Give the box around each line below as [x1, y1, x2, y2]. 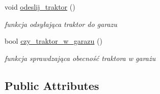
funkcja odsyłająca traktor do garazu [5, 18, 117, 29]
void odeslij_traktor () [5, 2, 75, 12]
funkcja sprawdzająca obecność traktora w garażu [5, 52, 156, 63]
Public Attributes [5, 77, 99, 93]
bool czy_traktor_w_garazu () [5, 36, 102, 46]
